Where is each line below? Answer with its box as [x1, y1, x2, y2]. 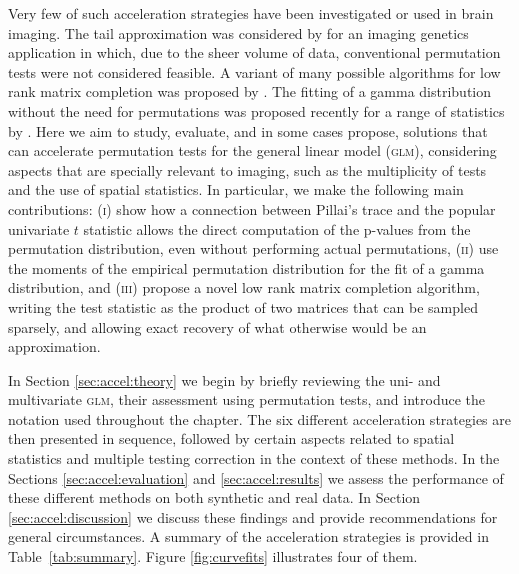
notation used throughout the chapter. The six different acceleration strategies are [8, 408, 511, 429]
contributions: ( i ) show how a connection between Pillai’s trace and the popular [8, 198, 496, 219]
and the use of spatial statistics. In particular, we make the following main [8, 179, 464, 200]
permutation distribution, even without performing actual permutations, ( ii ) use [8, 238, 499, 259]
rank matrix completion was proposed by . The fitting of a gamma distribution [8, 81, 492, 102]
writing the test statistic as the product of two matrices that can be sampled [8, 296, 478, 317]
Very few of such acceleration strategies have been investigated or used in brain [8, 3, 494, 23]
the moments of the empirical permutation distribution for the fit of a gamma [8, 257, 485, 278]
